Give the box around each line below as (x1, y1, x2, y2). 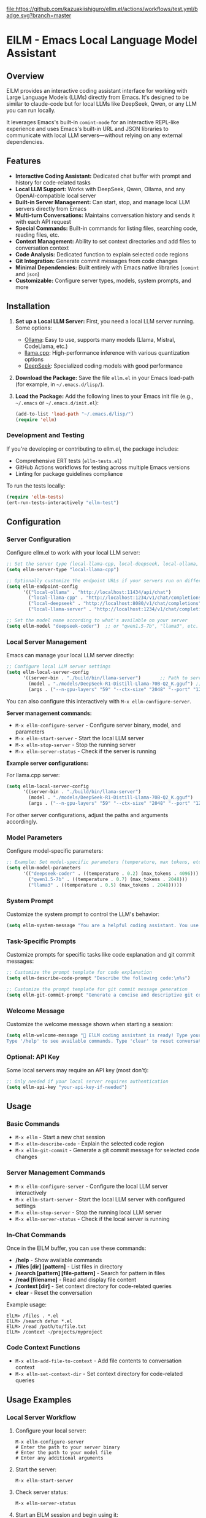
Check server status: (15, 1488, 69, 1496)
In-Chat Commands (6, 1230, 66, 1239)
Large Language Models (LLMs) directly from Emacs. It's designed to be (6, 93, 189, 101)
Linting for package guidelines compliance (15, 470, 123, 477)
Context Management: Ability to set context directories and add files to (15, 237, 197, 245)
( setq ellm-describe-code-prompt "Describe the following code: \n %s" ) (6, 975, 191, 981)
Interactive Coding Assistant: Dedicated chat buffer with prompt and (15, 172, 191, 180)
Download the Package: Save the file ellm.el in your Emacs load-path (15, 374, 194, 381)
